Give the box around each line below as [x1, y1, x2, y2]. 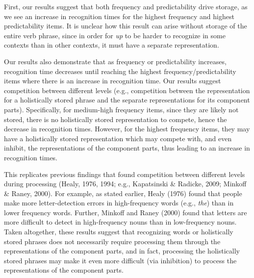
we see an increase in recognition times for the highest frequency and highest [4, 11, 234, 21]
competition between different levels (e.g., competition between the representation [4, 85, 250, 95]
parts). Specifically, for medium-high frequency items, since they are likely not [4, 104, 239, 114]
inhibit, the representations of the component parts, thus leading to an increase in [4, 143, 250, 153]
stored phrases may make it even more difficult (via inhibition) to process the [4, 255, 237, 265]
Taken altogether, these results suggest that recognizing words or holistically [4, 227, 233, 237]
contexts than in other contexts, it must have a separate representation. [4, 40, 219, 50]
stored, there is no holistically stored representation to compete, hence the [4, 114, 227, 124]
